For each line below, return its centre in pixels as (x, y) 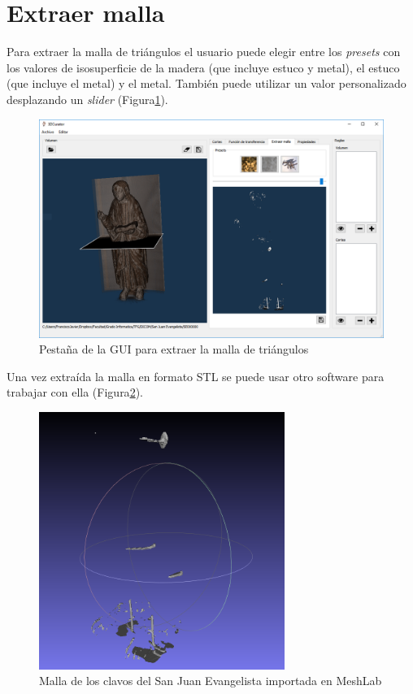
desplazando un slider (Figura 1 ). (87, 99)
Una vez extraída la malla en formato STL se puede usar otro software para (196, 376)
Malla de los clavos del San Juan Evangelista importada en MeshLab (211, 681)
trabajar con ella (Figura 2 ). (75, 392)
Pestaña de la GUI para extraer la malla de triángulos (174, 349)
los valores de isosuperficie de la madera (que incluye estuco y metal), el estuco (203, 67)
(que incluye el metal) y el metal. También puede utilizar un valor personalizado (206, 83)
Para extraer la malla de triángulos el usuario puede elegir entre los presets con (204, 52)
